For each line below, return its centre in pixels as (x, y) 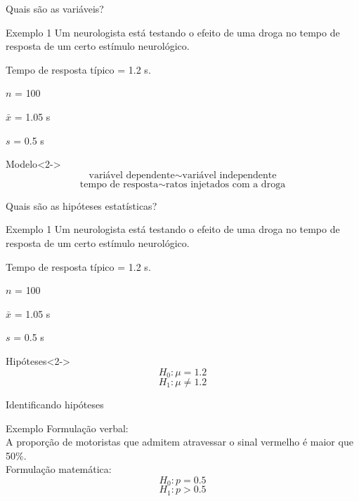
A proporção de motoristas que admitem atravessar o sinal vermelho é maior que (179, 442)
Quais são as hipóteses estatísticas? (81, 205)
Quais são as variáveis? (55, 8)
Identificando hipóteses (55, 404)
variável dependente (132, 175)
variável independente (229, 175)
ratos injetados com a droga (226, 184)
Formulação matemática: (59, 469)
